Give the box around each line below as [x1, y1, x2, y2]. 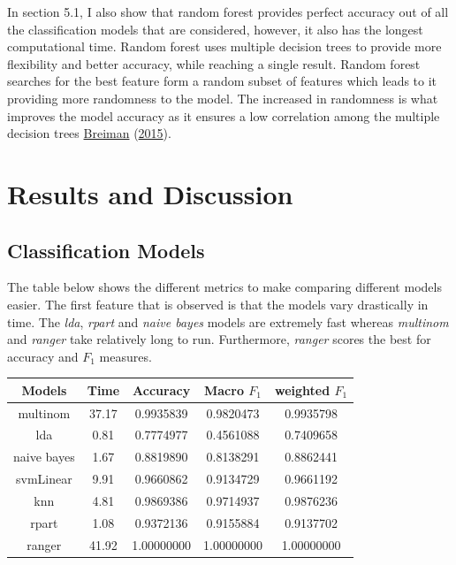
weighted [274, 380, 331, 399]
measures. [99, 347, 152, 365]
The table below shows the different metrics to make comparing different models [7, 278, 442, 296]
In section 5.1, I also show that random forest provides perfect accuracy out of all [7, 3, 449, 20]
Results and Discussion [7, 175, 293, 211]
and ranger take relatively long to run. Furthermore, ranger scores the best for [7, 330, 431, 348]
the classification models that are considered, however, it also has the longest [7, 19, 423, 38]
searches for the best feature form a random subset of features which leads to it [7, 72, 437, 90]
